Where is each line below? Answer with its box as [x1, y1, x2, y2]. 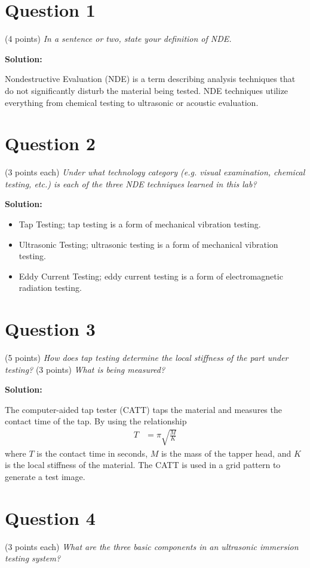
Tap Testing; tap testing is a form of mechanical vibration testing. [19, 218, 261, 230]
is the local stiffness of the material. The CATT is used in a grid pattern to [5, 458, 281, 471]
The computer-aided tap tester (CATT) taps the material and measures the [5, 403, 282, 415]
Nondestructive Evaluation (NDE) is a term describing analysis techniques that [5, 72, 296, 85]
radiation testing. [19, 281, 82, 294]
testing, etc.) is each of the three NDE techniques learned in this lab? [5, 177, 257, 190]
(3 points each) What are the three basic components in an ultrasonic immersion [5, 540, 299, 552]
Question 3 [5, 317, 96, 341]
